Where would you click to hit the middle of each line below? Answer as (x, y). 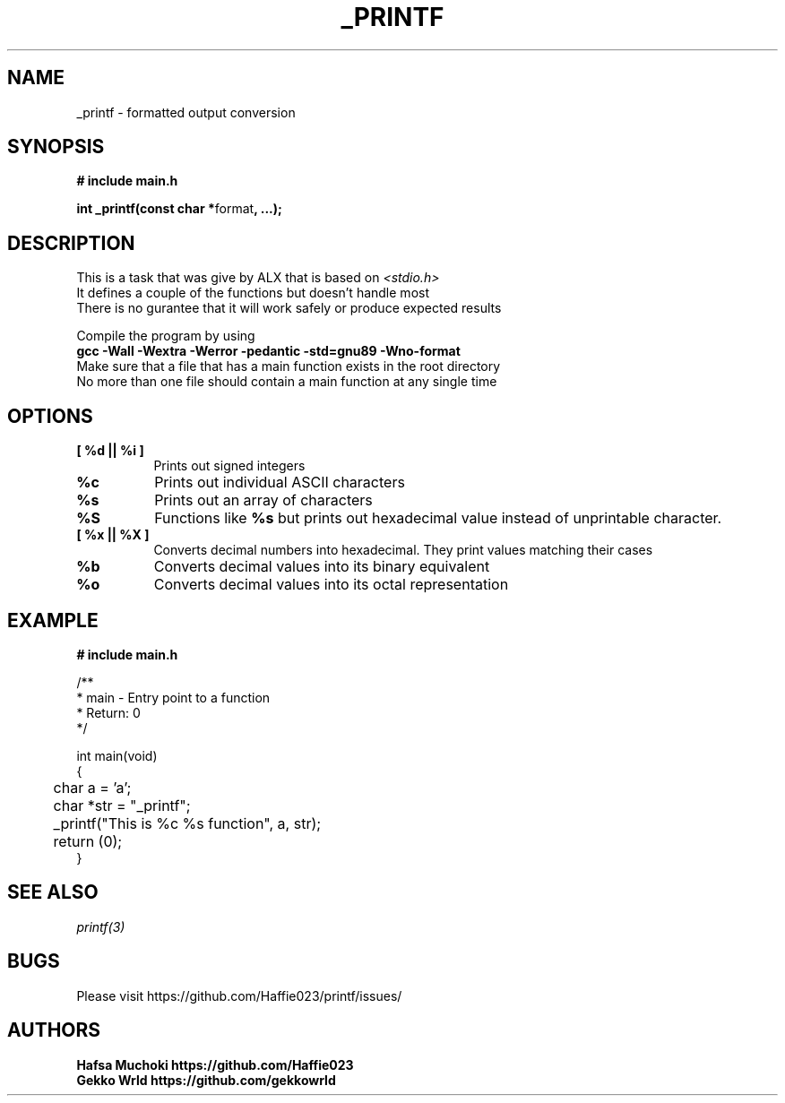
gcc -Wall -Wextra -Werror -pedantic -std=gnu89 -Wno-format (268, 351)
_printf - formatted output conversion (186, 112)
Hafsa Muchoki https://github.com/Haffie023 (215, 1064)
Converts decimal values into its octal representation (331, 585)
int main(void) (117, 755)
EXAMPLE (53, 620)
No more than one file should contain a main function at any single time (287, 382)
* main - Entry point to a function (173, 697)
